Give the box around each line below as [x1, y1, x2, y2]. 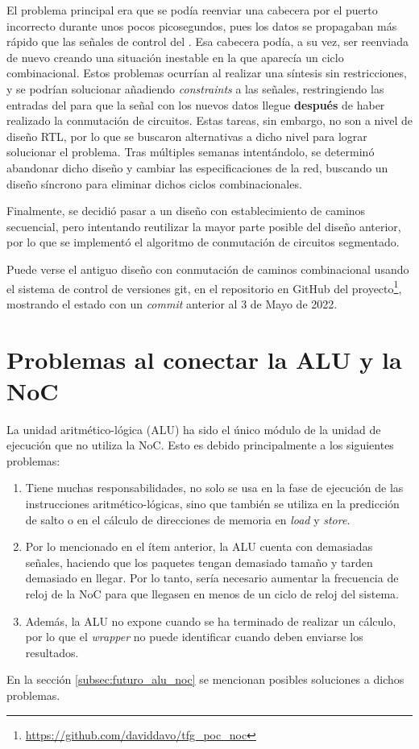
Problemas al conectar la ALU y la [6, 342, 402, 375]
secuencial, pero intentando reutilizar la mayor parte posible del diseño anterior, [6, 217, 401, 234]
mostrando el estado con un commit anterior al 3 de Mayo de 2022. [6, 295, 338, 312]
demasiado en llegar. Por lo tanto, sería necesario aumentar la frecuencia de [25, 569, 399, 586]
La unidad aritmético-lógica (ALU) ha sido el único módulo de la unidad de [6, 420, 381, 437]
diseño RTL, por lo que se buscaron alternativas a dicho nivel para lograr [6, 127, 367, 144]
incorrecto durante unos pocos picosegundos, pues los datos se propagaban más [6, 17, 397, 34]
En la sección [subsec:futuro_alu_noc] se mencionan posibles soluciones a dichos [6, 671, 404, 688]
